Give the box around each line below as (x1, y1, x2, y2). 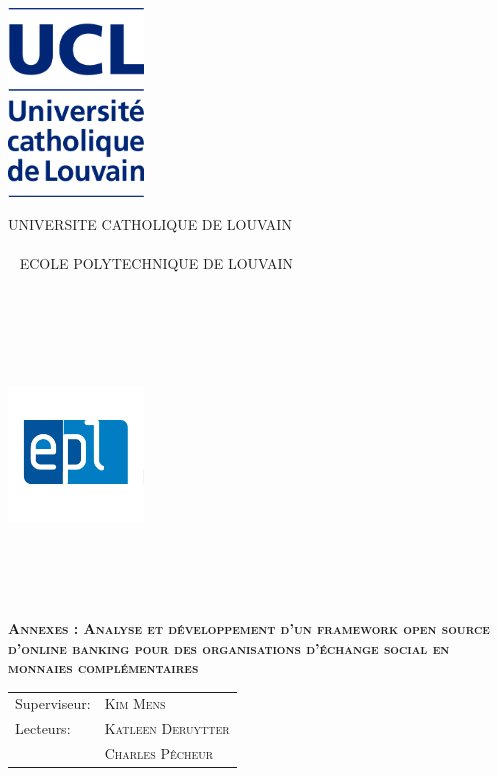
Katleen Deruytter (104, 718, 230, 739)
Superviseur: (15, 693, 91, 714)
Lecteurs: (15, 718, 71, 739)
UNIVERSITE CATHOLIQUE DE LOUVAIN (8, 214, 292, 235)
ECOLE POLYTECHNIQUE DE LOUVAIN (19, 253, 294, 274)
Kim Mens (104, 693, 166, 714)
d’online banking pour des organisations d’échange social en (8, 637, 450, 658)
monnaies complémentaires (8, 657, 199, 678)
